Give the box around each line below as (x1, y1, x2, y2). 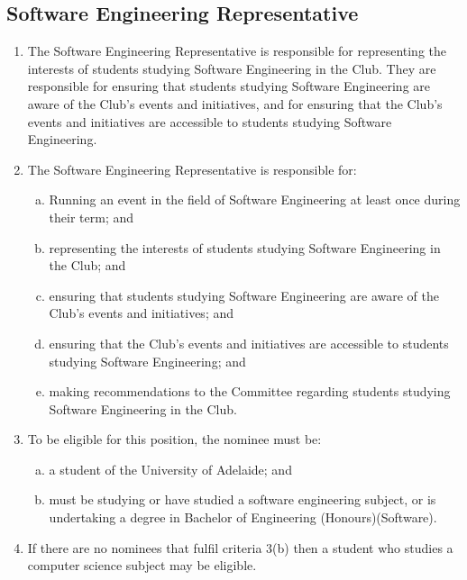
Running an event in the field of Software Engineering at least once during (49, 190, 461, 209)
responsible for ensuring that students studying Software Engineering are (27, 77, 431, 95)
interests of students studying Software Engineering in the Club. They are (27, 59, 436, 77)
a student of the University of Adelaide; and (49, 459, 292, 478)
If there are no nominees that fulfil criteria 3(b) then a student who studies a (27, 538, 453, 557)
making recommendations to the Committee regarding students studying (49, 382, 451, 401)
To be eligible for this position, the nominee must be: (27, 430, 322, 449)
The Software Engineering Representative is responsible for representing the (27, 41, 447, 60)
